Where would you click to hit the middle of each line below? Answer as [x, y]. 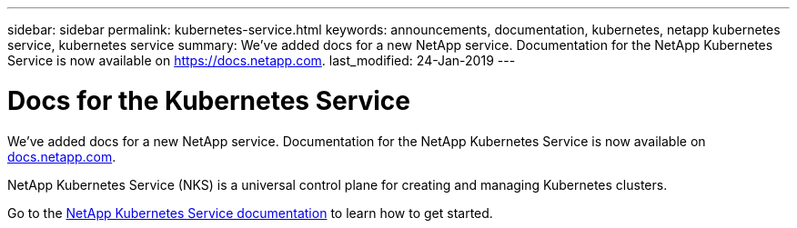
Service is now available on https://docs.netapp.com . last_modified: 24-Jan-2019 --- [262, 60]
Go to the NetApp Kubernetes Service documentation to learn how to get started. [250, 213]
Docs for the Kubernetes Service [209, 100]
